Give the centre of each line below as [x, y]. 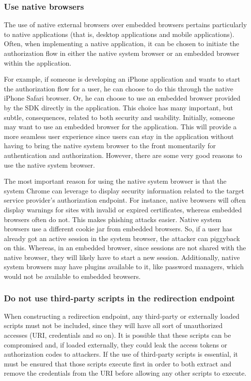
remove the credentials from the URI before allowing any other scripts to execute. [125, 373]
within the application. [38, 62]
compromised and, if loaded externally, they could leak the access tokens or [116, 344]
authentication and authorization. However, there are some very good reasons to [123, 155]
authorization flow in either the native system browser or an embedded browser [122, 53]
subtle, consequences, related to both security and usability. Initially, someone [119, 117]
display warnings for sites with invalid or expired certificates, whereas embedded [123, 209]
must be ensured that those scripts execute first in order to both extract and [118, 363]
